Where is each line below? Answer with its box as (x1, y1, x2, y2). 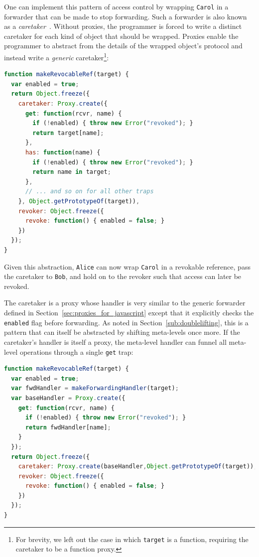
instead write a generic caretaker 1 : (4, 51, 109, 62)
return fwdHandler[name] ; (25, 423, 111, 431)
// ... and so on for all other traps (25, 188, 154, 195)
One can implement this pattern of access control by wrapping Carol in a (4, 1, 229, 11)
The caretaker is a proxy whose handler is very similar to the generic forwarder (4, 297, 246, 308)
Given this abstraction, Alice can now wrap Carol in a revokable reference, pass (4, 261, 251, 272)
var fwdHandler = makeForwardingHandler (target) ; (11, 385, 179, 392)
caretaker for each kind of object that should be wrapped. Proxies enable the (4, 30, 239, 41)
